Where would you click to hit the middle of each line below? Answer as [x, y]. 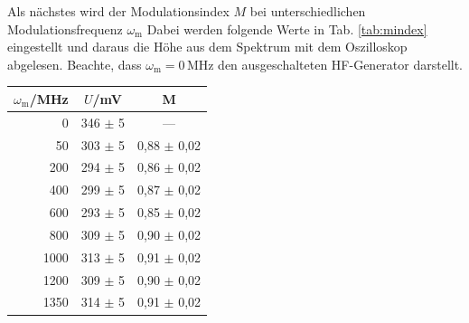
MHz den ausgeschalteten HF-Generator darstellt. [325, 64]
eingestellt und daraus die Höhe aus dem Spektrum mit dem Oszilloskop [207, 47]
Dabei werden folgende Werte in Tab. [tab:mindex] [287, 28]
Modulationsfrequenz [65, 28]
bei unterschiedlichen [308, 11]
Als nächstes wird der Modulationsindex [118, 11]
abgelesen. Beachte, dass [75, 64]
